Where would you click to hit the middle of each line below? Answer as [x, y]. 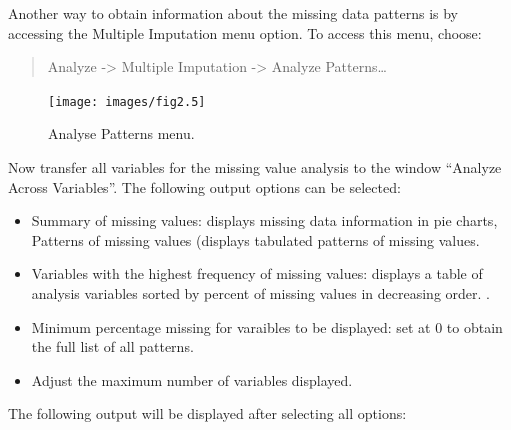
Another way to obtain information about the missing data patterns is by [233, 13]
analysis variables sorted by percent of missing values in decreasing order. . [260, 293]
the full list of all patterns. [112, 346]
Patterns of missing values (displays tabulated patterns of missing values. [255, 239]
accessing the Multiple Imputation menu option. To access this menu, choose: [245, 32]
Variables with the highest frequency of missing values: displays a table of [257, 273]
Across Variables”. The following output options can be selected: [204, 186]
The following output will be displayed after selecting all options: [207, 413]
